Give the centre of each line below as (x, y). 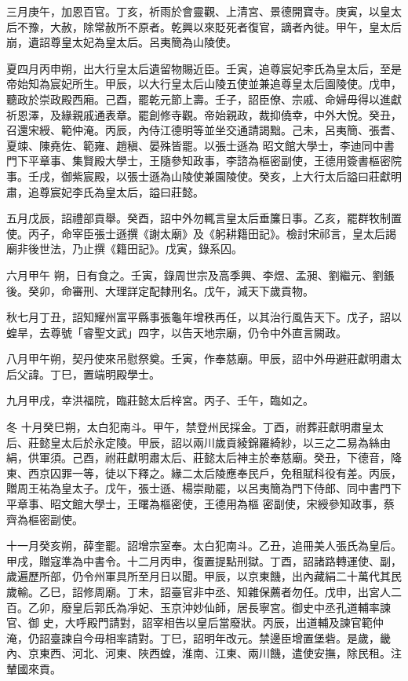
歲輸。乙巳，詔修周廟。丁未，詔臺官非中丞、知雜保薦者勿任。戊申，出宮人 (199, 591)
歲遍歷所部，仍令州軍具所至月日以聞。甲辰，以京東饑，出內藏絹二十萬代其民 (204, 576)
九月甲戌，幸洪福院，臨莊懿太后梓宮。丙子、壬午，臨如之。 (160, 400)
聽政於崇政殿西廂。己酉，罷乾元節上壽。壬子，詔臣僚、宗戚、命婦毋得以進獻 (204, 99)
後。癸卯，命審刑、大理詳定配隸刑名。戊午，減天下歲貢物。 (160, 290)
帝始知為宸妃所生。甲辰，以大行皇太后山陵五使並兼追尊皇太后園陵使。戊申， (204, 84)
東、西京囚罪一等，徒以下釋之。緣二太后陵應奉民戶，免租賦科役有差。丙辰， (204, 472)
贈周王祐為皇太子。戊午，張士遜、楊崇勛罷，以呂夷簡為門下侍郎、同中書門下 (204, 488)
